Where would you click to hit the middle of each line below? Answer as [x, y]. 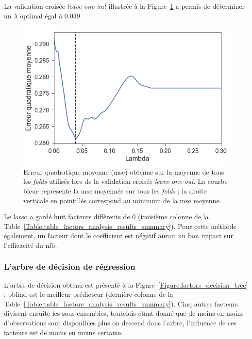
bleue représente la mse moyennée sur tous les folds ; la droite [115, 190]
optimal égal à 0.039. [51, 15]
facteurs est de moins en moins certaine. [63, 332]
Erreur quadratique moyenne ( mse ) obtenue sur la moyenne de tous [124, 171]
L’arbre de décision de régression [70, 266]
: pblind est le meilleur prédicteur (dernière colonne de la [89, 294]
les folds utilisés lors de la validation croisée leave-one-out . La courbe [126, 181]
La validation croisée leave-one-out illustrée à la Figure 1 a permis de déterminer [124, 6]
